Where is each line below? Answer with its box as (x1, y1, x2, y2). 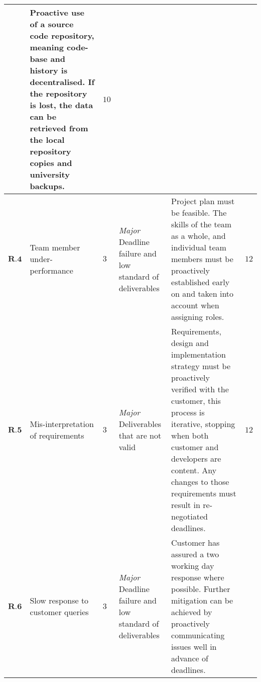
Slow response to (30, 594, 89, 606)
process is (171, 406, 205, 418)
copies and (30, 157, 72, 168)
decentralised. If (30, 76, 95, 88)
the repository (30, 88, 87, 99)
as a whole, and (171, 230, 226, 241)
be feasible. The (171, 207, 227, 218)
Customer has (171, 537, 220, 548)
